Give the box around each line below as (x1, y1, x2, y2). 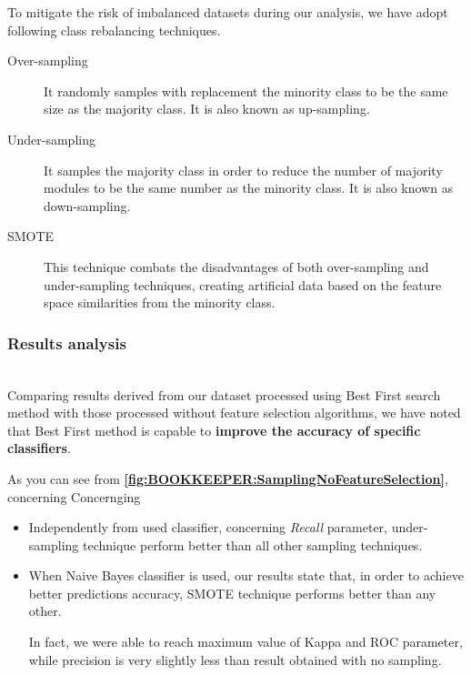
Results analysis (7, 331, 126, 354)
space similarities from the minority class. (44, 293, 276, 312)
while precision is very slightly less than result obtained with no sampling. (28, 650, 442, 669)
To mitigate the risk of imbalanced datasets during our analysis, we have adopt (7, 3, 448, 21)
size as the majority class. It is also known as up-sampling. (44, 99, 370, 118)
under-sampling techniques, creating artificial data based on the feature (44, 275, 442, 294)
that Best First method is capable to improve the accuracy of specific (7, 420, 421, 439)
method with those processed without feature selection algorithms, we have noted (7, 403, 461, 422)
